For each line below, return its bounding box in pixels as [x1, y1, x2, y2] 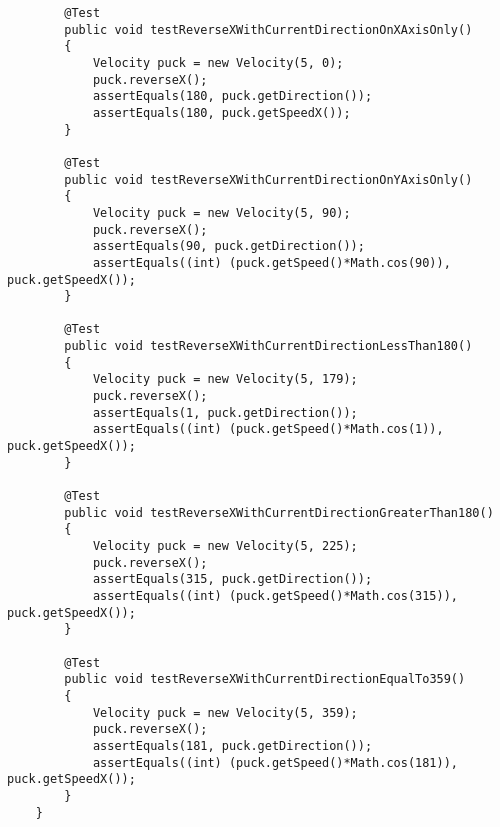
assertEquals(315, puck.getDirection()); [92, 572, 373, 587]
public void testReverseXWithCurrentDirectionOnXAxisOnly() [64, 22, 473, 37]
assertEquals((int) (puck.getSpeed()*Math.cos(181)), [92, 755, 459, 770]
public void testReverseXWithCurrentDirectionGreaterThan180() [64, 505, 494, 520]
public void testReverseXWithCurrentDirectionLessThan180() [64, 339, 473, 354]
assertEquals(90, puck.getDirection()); [92, 239, 365, 254]
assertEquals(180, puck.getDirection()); [92, 89, 373, 104]
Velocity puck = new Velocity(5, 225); [92, 539, 358, 553]
